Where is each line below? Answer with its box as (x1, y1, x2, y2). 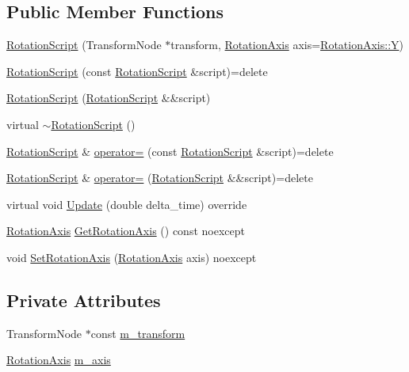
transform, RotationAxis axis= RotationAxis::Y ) (170, 36, 404, 53)
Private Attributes (6, 287, 161, 312)
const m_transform (90, 325, 185, 341)
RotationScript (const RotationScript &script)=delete (6, 63, 268, 79)
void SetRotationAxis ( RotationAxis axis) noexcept (6, 249, 257, 265)
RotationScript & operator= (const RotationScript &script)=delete (6, 142, 334, 159)
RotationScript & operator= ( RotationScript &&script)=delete (6, 169, 313, 186)
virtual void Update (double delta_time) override (6, 195, 247, 212)
